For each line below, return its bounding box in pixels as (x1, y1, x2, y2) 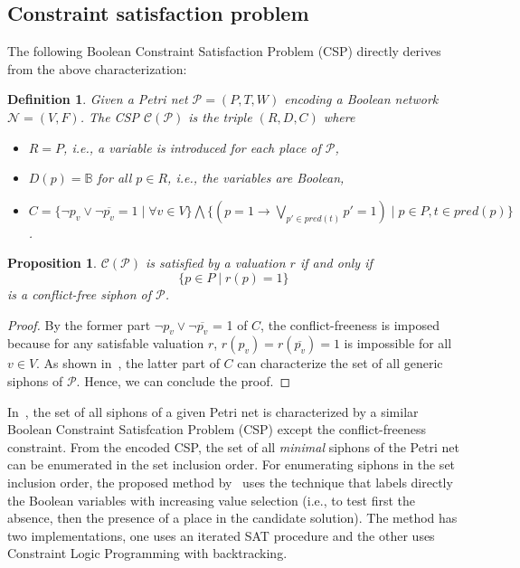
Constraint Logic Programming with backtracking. (7, 544, 288, 563)
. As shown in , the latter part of (36, 354, 220, 373)
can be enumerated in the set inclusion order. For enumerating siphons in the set (7, 455, 456, 474)
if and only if (299, 253, 373, 272)
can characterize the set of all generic (237, 354, 443, 373)
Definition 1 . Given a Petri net (7, 90, 188, 109)
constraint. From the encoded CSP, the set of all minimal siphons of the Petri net (7, 437, 459, 456)
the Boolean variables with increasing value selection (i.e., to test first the (7, 490, 415, 509)
